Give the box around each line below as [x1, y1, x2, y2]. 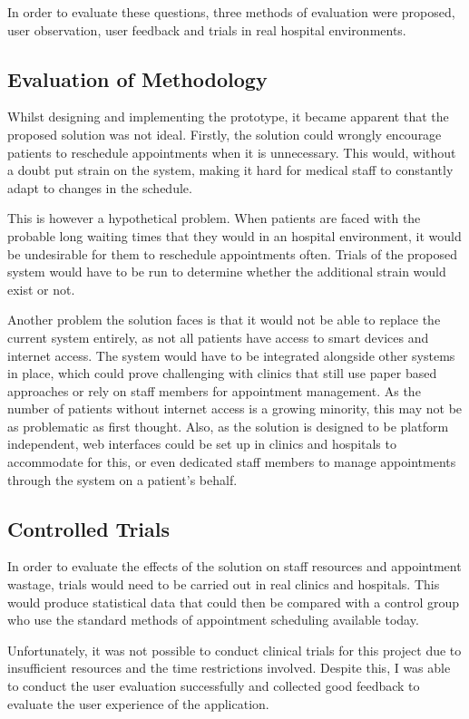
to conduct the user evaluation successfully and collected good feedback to [7, 676, 420, 695]
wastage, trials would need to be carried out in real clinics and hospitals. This [7, 575, 440, 594]
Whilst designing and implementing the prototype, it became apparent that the [7, 107, 449, 126]
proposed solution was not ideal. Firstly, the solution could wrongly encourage [7, 124, 442, 143]
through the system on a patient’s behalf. [7, 470, 238, 489]
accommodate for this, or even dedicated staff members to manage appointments [7, 452, 456, 471]
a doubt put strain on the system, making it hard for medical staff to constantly [7, 160, 454, 180]
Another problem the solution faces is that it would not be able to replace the [7, 310, 441, 329]
